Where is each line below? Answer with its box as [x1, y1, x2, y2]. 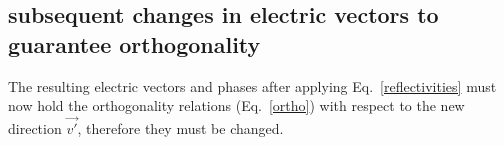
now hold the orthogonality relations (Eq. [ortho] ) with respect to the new [8, 95, 465, 116]
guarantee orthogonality [8, 28, 261, 59]
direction [8, 118, 62, 138]
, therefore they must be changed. [77, 118, 284, 138]
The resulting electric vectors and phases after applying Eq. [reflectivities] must [8, 75, 497, 96]
